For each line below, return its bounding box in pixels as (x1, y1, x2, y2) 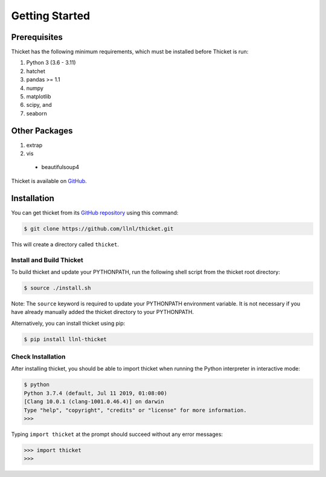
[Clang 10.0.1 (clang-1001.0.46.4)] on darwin (24, 399, 164, 405)
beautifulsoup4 (41, 164, 80, 171)
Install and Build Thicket (11, 255, 84, 264)
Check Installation (11, 352, 66, 360)
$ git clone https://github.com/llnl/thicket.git (24, 225, 174, 232)
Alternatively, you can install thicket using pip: (11, 319, 126, 327)
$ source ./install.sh (24, 284, 91, 291)
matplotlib (26, 93, 51, 100)
